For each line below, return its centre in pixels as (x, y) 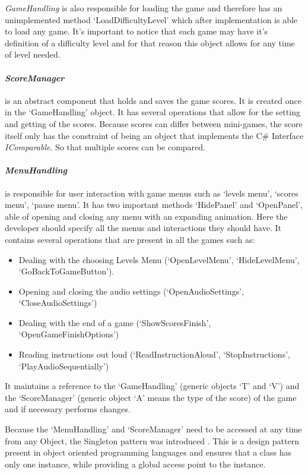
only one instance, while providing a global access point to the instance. (135, 464)
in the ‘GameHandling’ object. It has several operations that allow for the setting (153, 112)
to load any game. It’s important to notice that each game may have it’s (136, 31)
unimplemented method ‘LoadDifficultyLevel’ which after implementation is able (151, 19)
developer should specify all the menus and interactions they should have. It (143, 228)
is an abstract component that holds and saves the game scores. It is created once (153, 100)
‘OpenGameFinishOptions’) (69, 334)
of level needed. (33, 54)
